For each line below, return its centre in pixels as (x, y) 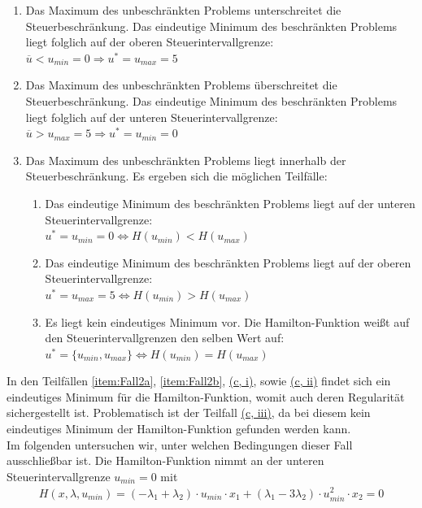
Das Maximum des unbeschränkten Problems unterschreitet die (183, 10)
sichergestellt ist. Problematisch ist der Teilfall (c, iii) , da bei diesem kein (189, 412)
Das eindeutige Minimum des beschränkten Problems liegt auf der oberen (228, 262)
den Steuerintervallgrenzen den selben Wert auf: (165, 338)
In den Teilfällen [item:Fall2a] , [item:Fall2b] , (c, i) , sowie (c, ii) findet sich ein (199, 381)
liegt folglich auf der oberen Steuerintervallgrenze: (150, 42)
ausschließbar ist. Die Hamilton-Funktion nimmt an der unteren (165, 460)
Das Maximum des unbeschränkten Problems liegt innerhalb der (186, 160)
